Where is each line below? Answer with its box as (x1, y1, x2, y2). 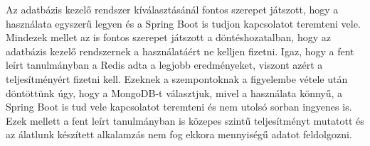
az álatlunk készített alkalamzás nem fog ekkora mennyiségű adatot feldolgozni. (6, 127, 352, 142)
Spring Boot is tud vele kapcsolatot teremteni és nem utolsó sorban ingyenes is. (6, 99, 352, 114)
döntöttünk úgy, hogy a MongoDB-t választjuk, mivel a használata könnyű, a (6, 85, 343, 100)
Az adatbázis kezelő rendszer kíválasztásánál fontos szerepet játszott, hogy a (6, 2, 339, 16)
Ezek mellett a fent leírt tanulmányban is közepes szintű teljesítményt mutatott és (6, 113, 364, 128)
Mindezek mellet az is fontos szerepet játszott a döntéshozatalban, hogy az (6, 30, 331, 45)
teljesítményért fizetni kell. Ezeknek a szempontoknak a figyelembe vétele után (6, 71, 348, 86)
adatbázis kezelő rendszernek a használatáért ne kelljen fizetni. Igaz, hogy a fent (6, 43, 354, 58)
